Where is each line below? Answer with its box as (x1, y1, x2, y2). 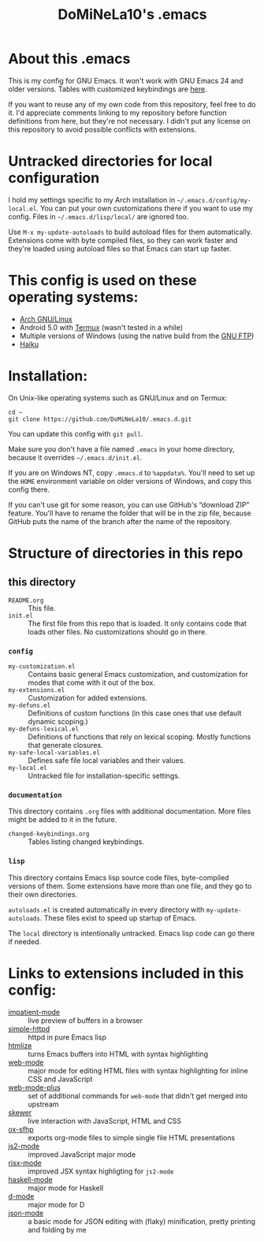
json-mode (8, 1208, 44, 1218)
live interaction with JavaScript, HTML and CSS (28, 1116, 182, 1125)
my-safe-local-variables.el (8, 749, 101, 757)
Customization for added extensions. (28, 694, 148, 703)
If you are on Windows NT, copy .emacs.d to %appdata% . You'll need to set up (8, 467, 255, 478)
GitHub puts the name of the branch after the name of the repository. (8, 516, 232, 526)
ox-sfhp (8, 1125, 34, 1134)
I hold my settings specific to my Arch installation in (8, 195, 176, 204)
